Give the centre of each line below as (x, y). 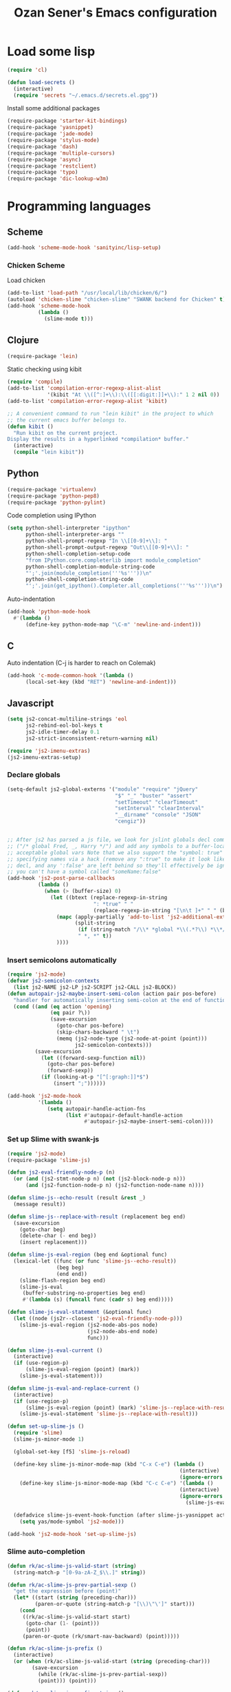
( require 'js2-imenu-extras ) (49, 751)
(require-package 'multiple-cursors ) (61, 153)
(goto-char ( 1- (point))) (62, 1623)
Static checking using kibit (45, 369)
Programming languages (79, 207)
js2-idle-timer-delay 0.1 (62, 732)
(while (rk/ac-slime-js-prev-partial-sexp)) (102, 1674)
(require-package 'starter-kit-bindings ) (67, 121)
